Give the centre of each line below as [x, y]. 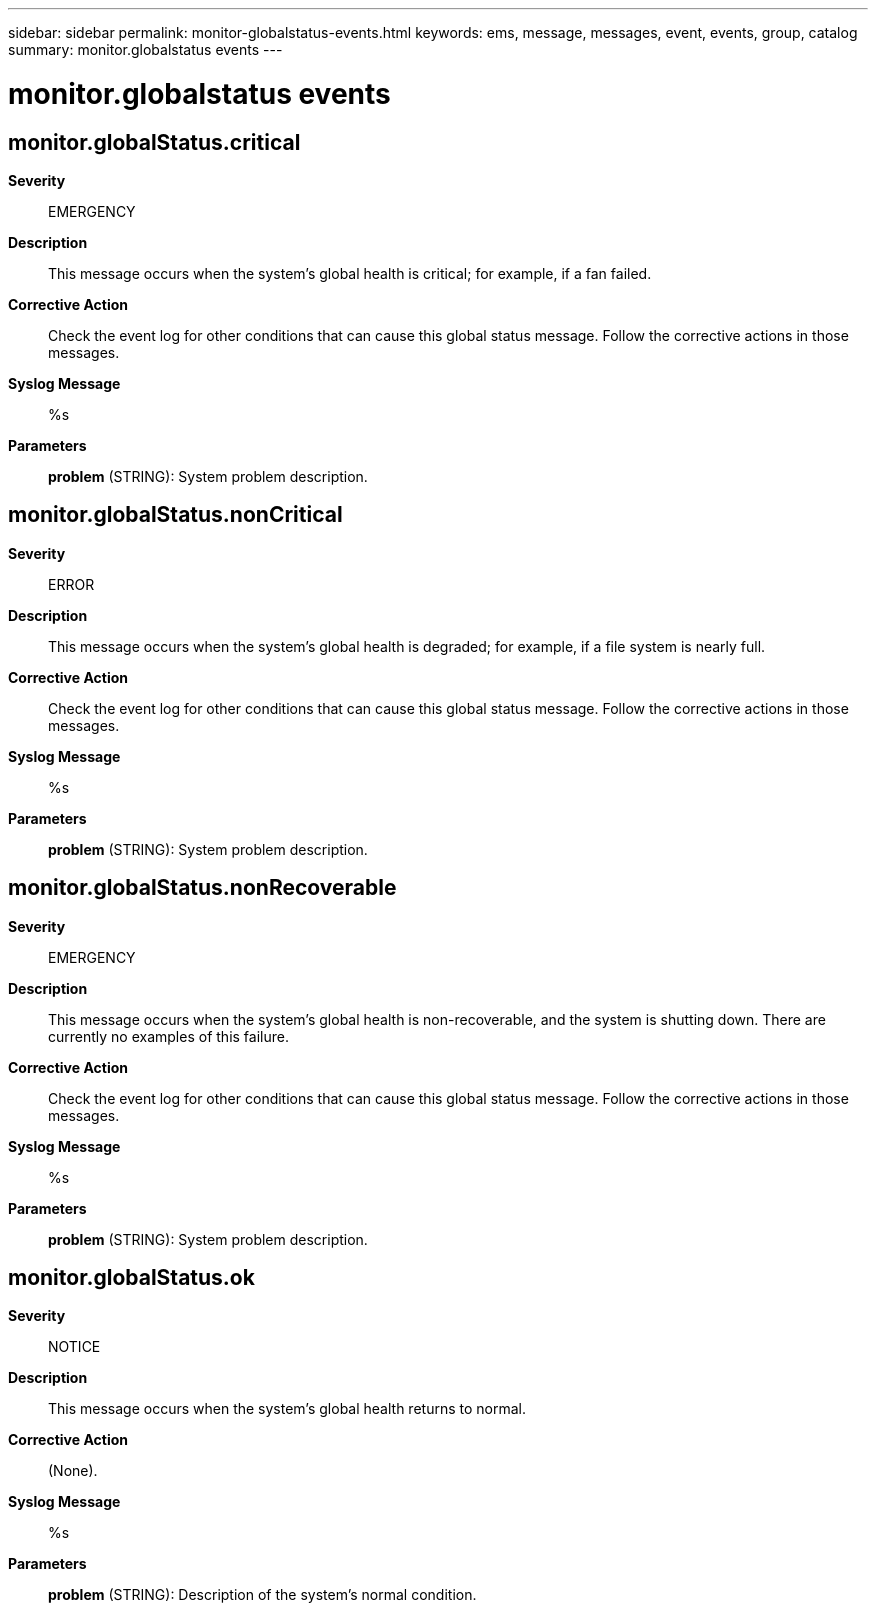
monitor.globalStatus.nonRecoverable [202, 888]
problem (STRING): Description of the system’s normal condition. [262, 1595]
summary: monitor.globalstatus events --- [145, 49]
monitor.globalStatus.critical [154, 142]
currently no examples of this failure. [168, 1036]
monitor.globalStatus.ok [131, 1278]
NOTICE [74, 1347]
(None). [73, 1471]
